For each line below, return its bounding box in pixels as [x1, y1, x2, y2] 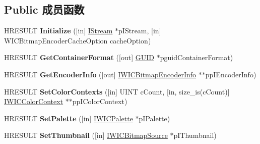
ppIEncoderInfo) [205, 69, 256, 79]
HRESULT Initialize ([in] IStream [4, 25, 113, 36]
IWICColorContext [4, 96, 63, 107]
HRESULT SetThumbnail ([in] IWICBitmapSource [4, 130, 168, 140]
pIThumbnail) [173, 130, 217, 140]
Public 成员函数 [4, 2, 85, 17]
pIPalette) [139, 113, 170, 123]
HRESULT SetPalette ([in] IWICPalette [4, 113, 133, 123]
